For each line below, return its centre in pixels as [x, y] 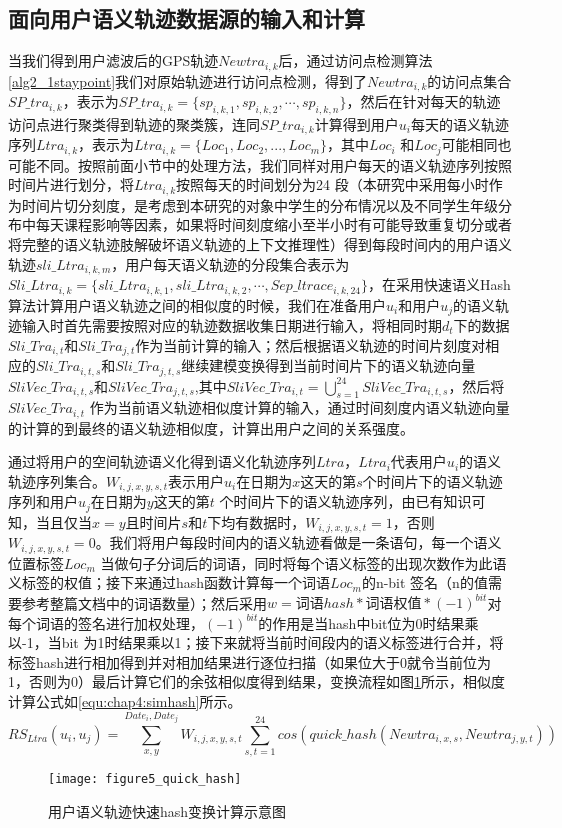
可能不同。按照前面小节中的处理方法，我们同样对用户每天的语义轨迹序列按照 [260, 164]
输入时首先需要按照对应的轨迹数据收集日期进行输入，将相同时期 [231, 325]
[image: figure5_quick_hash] [145, 779]
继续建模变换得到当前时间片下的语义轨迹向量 [328, 365]
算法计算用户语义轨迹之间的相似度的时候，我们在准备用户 [197, 304]
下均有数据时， [256, 521]
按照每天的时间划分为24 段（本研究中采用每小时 [332, 184]
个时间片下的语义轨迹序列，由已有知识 [345, 501]
